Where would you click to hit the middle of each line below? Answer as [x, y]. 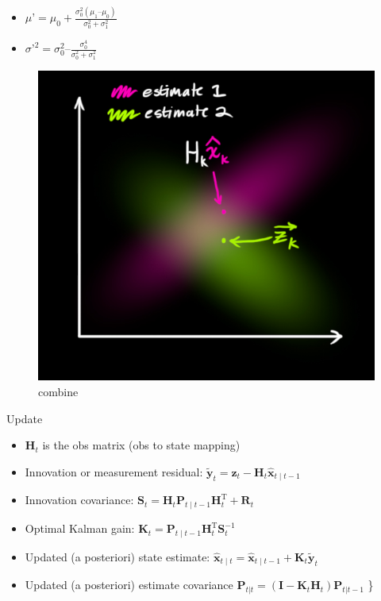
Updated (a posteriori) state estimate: [117, 556]
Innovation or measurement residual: [114, 471]
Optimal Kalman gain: [80, 528]
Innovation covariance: [79, 500]
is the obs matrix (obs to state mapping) [141, 445]
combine [58, 392]
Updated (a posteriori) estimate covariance [129, 585]
